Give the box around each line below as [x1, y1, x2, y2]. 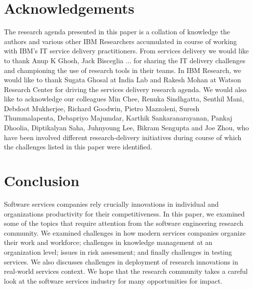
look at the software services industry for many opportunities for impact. [4, 275, 223, 286]
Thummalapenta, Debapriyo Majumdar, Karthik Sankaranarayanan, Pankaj [4, 113, 232, 123]
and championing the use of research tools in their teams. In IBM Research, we [4, 65, 241, 75]
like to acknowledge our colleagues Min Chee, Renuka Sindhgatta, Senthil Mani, [4, 94, 244, 104]
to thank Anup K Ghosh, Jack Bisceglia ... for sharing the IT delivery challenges [4, 55, 246, 65]
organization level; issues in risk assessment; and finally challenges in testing [4, 246, 232, 257]
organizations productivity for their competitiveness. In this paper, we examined [4, 208, 245, 218]
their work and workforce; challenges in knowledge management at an [4, 237, 213, 247]
